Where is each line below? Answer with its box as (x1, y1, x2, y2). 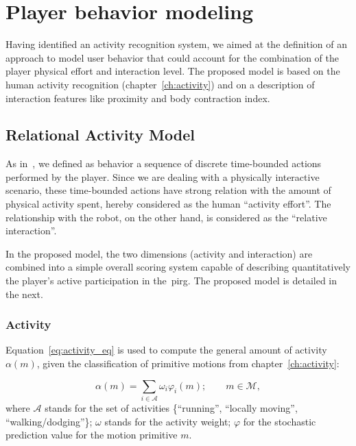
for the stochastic (243, 414, 316, 428)
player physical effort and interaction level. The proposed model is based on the (5, 64, 340, 78)
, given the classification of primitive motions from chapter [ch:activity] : (36, 356, 340, 371)
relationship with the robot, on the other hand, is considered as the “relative (5, 210, 327, 224)
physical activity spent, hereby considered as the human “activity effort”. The (5, 197, 331, 211)
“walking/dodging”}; (5, 414, 93, 428)
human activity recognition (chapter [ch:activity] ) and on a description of (5, 77, 315, 91)
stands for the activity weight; (104, 414, 231, 428)
